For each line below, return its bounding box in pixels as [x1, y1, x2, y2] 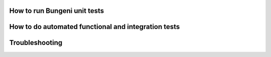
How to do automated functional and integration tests [9, 22, 180, 31]
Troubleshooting [9, 38, 63, 47]
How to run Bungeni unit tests [9, 6, 104, 15]
